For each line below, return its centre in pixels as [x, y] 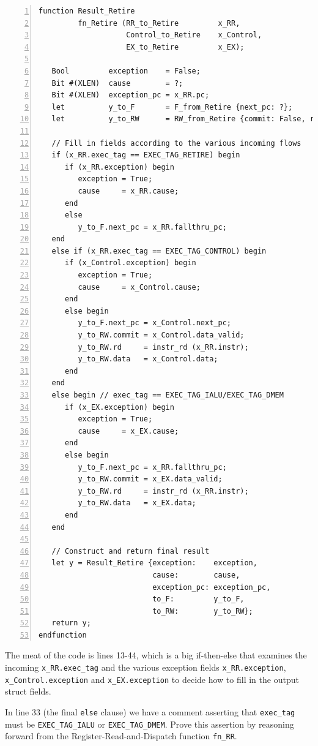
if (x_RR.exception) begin [119, 167]
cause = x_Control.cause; [139, 287]
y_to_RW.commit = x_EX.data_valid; [150, 479]
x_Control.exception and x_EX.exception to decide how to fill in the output [152, 679]
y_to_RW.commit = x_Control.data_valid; [161, 335]
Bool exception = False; [126, 71]
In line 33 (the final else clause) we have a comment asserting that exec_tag [150, 711]
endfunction [63, 635]
